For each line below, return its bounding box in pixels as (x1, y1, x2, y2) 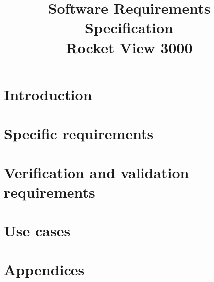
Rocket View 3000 (66, 37, 193, 57)
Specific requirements (4, 123, 154, 143)
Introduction (4, 84, 92, 104)
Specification (85, 17, 173, 38)
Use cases (4, 220, 71, 241)
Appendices (4, 259, 85, 280)
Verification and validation (4, 162, 189, 182)
